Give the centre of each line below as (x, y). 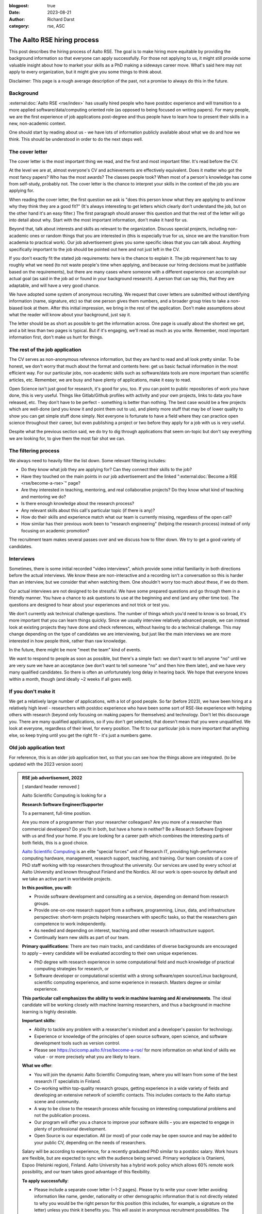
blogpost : (19, 6)
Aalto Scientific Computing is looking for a (64, 795)
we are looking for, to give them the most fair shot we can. (67, 438)
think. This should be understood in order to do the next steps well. (76, 139)
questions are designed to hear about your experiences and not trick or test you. (90, 605)
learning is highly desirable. (49, 1012)
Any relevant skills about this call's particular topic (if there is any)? (88, 510)
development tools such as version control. (77, 1043)
